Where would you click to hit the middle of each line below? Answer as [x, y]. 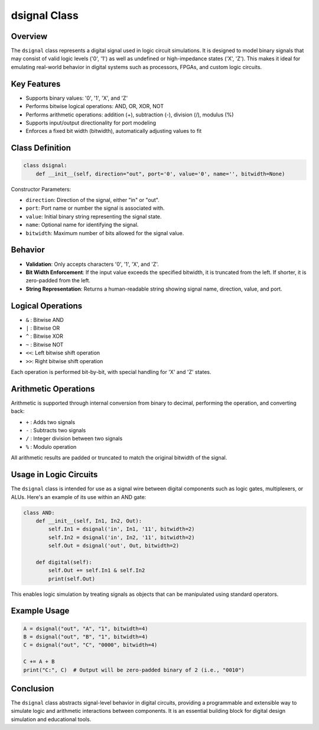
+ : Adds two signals [51, 422]
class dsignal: [45, 166]
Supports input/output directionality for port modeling [91, 123]
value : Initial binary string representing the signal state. [94, 216]
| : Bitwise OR [43, 328]
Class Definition [41, 148]
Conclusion [32, 688]
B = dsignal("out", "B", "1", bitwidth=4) [86, 637]
